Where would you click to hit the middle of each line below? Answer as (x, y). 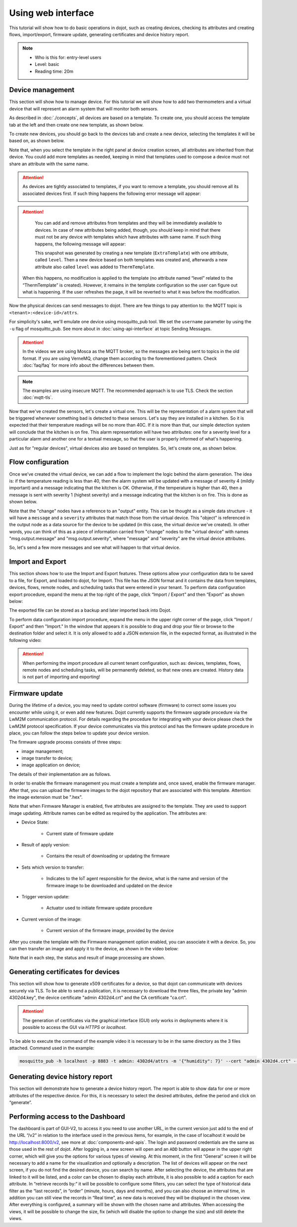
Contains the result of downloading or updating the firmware (108, 856)
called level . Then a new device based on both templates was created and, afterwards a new (131, 260)
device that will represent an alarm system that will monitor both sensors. (84, 108)
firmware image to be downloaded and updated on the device (109, 885)
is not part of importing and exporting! (61, 677)
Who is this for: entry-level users (68, 57)
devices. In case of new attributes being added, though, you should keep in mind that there (128, 230)
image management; (43, 751)
